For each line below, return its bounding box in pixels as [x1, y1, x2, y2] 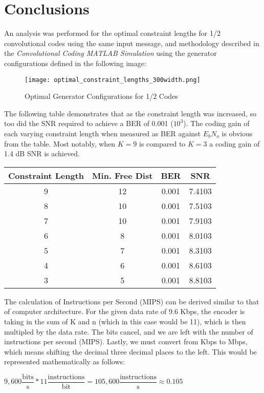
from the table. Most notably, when [4, 138, 116, 149]
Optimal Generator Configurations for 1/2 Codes [25, 91, 178, 101]
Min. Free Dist [92, 169, 153, 181]
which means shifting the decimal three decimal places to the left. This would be [4, 346, 257, 357]
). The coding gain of [183, 118, 250, 129]
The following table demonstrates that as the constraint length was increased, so [4, 108, 256, 118]
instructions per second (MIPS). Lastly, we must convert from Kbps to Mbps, [4, 336, 248, 347]
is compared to [139, 138, 186, 149]
